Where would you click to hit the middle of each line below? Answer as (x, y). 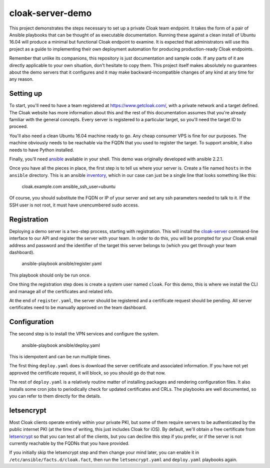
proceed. (18, 127)
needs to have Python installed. (42, 150)
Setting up (26, 93)
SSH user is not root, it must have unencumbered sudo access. (74, 205)
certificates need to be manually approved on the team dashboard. (78, 308)
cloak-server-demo (50, 13)
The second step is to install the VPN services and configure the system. (84, 334)
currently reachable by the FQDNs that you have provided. (69, 443)
